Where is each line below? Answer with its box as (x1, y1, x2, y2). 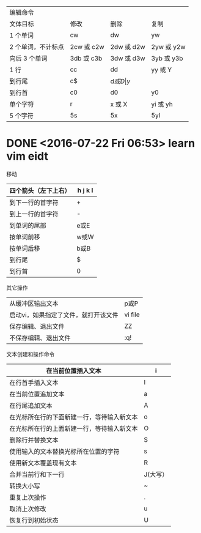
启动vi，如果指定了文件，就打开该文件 (9, 310, 119, 319)
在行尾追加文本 (9, 401, 53, 409)
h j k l (77, 186, 93, 195)
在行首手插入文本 (9, 378, 59, 387)
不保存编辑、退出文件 (9, 334, 71, 342)
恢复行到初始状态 (9, 516, 59, 524)
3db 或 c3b (70, 54, 103, 62)
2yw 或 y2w (151, 43, 186, 51)
